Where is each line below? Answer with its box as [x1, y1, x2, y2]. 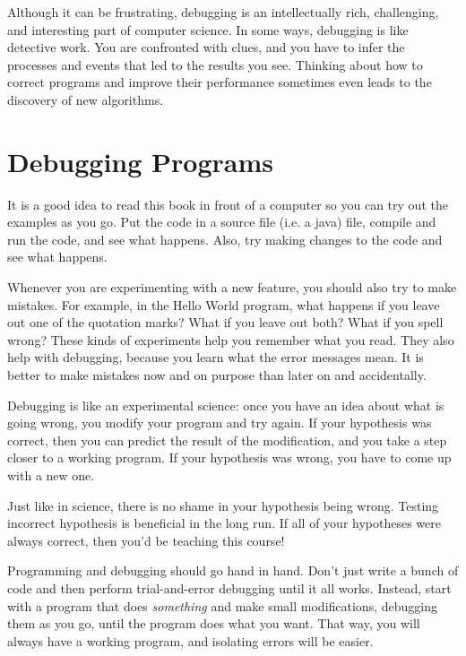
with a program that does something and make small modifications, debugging [7, 596, 437, 615]
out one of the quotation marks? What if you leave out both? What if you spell [7, 313, 444, 332]
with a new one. [7, 466, 95, 484]
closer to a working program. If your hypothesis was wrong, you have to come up [7, 448, 452, 467]
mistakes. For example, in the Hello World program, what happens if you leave [7, 295, 440, 314]
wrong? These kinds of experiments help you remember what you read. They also [7, 330, 454, 349]
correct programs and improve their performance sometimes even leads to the [7, 73, 432, 91]
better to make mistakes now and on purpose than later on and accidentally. [7, 366, 427, 384]
